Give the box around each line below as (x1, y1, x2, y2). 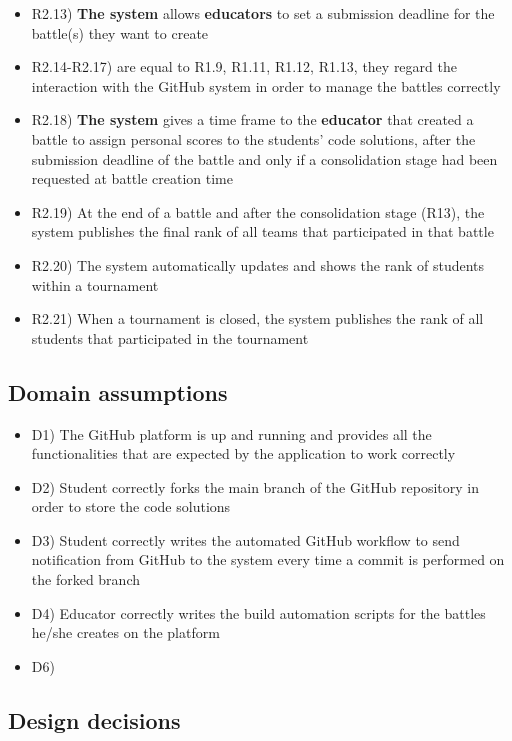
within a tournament (31, 274, 159, 295)
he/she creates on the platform (31, 622, 220, 643)
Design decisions (8, 704, 181, 735)
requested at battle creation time (31, 168, 233, 189)
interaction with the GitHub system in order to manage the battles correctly (31, 75, 501, 96)
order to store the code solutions (31, 496, 231, 517)
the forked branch (31, 569, 141, 590)
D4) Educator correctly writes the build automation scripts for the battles (31, 602, 486, 623)
